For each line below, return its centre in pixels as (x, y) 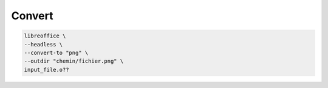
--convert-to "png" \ (56, 52)
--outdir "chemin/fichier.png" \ (74, 61)
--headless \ (43, 44)
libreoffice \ (45, 36)
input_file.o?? (46, 70)
